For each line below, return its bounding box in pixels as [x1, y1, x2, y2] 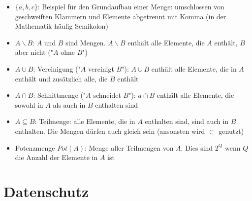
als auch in [53, 99, 86, 110]
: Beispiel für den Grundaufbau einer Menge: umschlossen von [37, 1, 224, 11]
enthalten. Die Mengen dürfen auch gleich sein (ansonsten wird [15, 125, 205, 136]
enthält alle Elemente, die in [151, 63, 237, 74]
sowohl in [15, 99, 43, 110]
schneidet [93, 90, 121, 100]
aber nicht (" [15, 47, 54, 57]
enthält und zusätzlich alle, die [15, 73, 108, 83]
